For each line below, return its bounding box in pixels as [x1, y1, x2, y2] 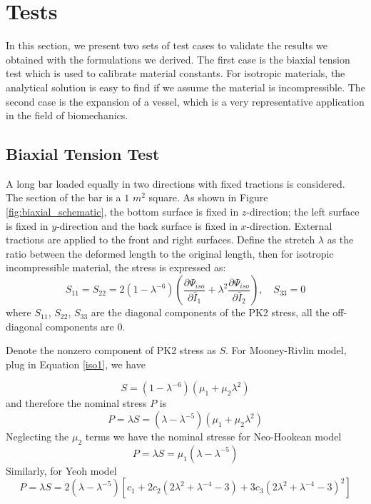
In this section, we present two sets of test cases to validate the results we [6, 38, 328, 53]
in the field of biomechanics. [6, 108, 128, 123]
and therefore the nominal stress [6, 395, 147, 410]
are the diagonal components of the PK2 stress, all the [91, 305, 330, 320]
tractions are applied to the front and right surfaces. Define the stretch [6, 232, 315, 247]
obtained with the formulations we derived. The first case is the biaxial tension [6, 51, 350, 66]
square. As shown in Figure [148, 190, 268, 205]
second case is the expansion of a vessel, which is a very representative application [6, 94, 365, 109]
